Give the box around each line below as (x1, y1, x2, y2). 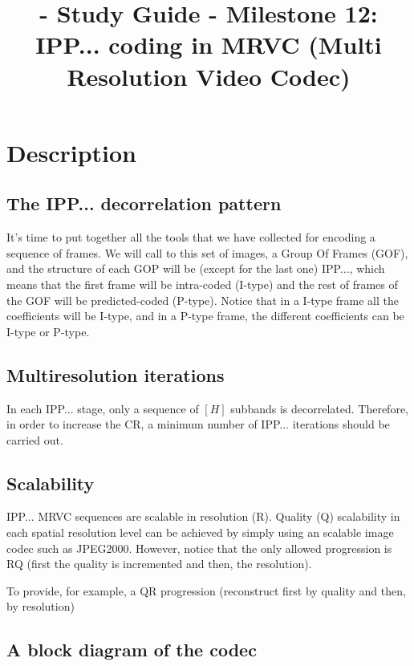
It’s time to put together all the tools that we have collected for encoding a (6, 229, 375, 246)
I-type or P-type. (6, 323, 90, 339)
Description (6, 136, 137, 169)
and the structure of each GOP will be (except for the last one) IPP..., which (6, 260, 385, 277)
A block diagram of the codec (6, 637, 257, 662)
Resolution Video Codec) (67, 59, 351, 92)
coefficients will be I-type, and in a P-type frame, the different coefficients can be (6, 307, 404, 324)
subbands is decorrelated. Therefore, (230, 400, 408, 416)
